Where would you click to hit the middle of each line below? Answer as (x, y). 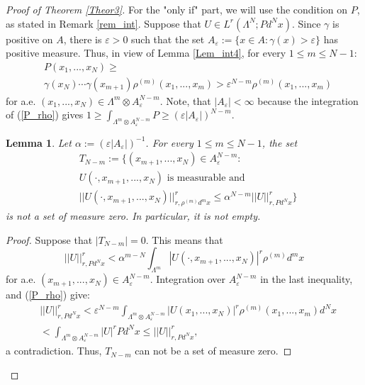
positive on (29, 39)
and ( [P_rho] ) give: (48, 295)
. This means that (184, 239)
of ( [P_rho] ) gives (45, 115)
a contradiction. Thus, (54, 351)
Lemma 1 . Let (39, 142)
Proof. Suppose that (49, 239)
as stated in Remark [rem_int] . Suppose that (103, 23)
